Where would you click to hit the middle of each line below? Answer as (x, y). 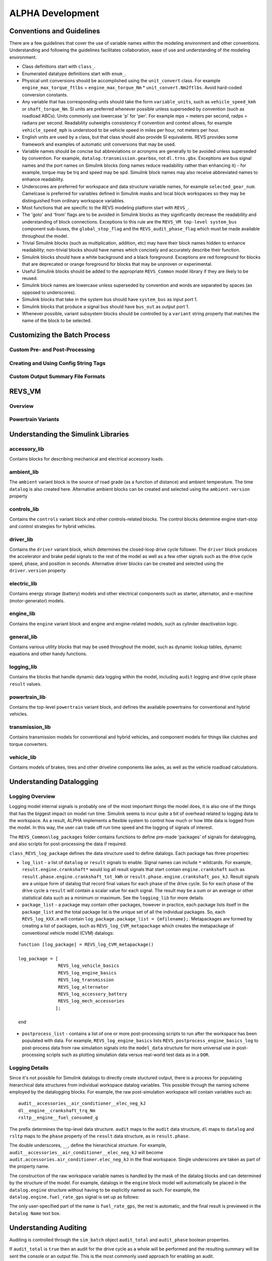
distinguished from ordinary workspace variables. (74, 200)
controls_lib (24, 509)
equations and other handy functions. (48, 654)
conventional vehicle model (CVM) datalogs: (68, 933)
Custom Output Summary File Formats (57, 377)
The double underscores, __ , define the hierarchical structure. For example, (88, 1145)
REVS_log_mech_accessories (91, 1001)
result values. (25, 684)
